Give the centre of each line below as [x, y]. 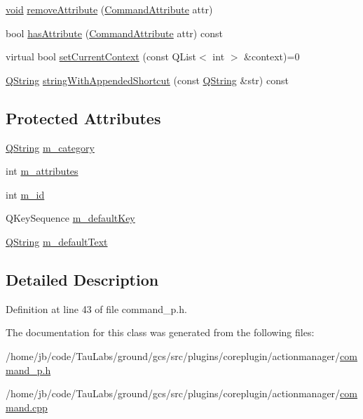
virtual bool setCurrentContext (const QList [101, 56]
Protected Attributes [83, 118]
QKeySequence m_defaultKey [70, 218]
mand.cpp [27, 407]
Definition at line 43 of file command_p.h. [96, 308]
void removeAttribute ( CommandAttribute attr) [109, 9]
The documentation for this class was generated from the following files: [160, 332]
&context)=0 [272, 56]
